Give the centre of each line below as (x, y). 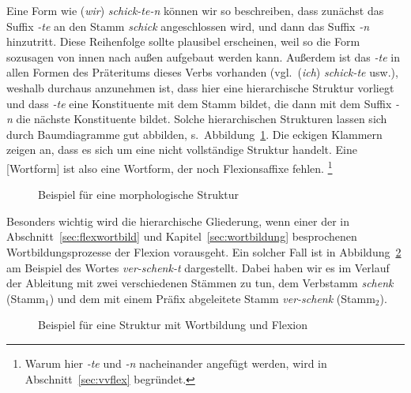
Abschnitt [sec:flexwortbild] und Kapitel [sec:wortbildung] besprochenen (182, 236)
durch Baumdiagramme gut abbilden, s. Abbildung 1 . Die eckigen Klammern (194, 134)
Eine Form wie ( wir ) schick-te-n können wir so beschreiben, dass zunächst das (195, 10)
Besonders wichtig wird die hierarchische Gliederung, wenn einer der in (178, 221)
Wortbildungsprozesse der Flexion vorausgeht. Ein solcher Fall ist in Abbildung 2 (204, 251)
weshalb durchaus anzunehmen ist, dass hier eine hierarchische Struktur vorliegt (200, 87)
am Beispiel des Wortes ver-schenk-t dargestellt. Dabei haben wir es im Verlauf (198, 267)
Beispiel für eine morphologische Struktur (139, 195)
